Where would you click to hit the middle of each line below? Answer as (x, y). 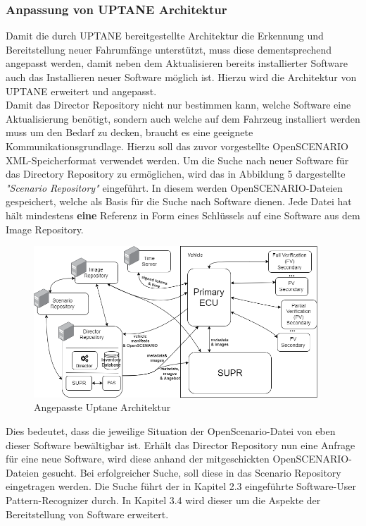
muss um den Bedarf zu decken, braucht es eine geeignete (130, 132)
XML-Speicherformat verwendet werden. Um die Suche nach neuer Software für (177, 160)
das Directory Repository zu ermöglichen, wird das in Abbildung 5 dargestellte (176, 174)
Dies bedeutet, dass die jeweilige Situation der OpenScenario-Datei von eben (171, 430)
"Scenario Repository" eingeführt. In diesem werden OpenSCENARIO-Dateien (174, 187)
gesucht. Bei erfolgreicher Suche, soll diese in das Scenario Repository (191, 472)
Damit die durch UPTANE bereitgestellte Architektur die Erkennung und (165, 36)
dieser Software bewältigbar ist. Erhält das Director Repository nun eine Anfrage (181, 445)
